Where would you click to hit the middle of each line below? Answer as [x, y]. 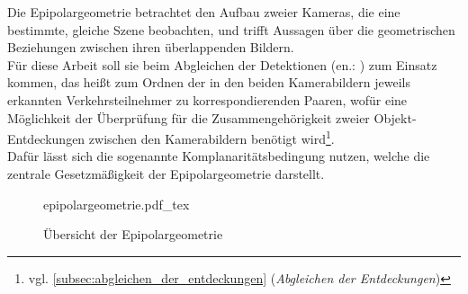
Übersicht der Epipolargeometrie [133, 234]
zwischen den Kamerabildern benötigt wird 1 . [211, 137]
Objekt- [395, 117]
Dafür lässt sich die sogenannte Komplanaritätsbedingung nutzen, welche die [219, 156]
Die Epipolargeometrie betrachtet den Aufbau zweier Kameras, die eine [204, 12]
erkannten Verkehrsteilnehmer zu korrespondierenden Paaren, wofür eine [207, 99]
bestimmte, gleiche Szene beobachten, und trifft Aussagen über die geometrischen [231, 29]
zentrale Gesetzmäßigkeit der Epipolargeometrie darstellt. [166, 174]
